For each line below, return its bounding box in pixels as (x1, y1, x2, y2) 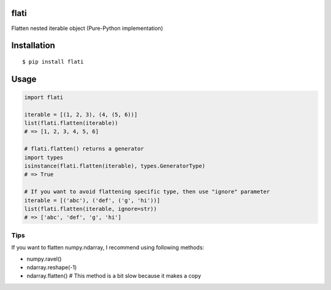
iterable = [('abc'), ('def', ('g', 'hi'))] (24, 197, 161, 204)
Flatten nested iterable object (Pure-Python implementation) (11, 25, 164, 32)
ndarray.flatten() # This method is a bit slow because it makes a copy (26, 272, 202, 280)
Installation (11, 40, 55, 51)
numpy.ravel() (26, 255, 62, 262)
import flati (24, 94, 64, 101)
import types (24, 154, 64, 161)
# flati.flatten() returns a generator (24, 145, 144, 153)
